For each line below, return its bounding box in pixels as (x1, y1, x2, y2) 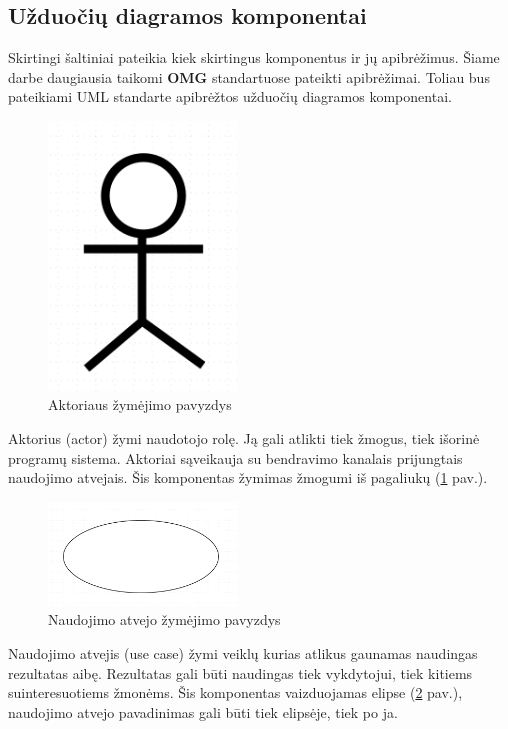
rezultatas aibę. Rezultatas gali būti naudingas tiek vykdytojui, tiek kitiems (8, 662, 473, 683)
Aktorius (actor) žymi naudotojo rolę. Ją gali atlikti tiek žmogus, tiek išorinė (8, 427, 480, 448)
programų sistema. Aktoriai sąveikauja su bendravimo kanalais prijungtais (8, 447, 463, 468)
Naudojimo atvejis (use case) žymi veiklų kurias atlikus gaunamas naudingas (8, 643, 478, 663)
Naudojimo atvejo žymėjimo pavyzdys (48, 609, 281, 630)
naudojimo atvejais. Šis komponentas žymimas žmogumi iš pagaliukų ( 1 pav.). (8, 467, 488, 488)
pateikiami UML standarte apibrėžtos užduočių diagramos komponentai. (8, 86, 452, 107)
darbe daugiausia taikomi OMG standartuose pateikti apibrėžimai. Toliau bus (8, 66, 490, 87)
